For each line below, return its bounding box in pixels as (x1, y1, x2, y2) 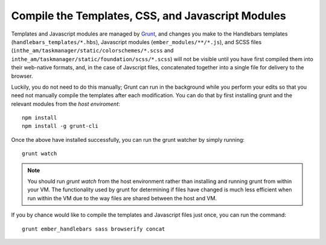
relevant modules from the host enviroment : (11, 100, 120, 107)
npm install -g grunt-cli (22, 122, 99, 130)
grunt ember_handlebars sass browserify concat (22, 225, 165, 232)
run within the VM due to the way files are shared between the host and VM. (27, 194, 217, 202)
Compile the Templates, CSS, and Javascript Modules (11, 9, 286, 22)
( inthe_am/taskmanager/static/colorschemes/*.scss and (11, 47, 174, 54)
